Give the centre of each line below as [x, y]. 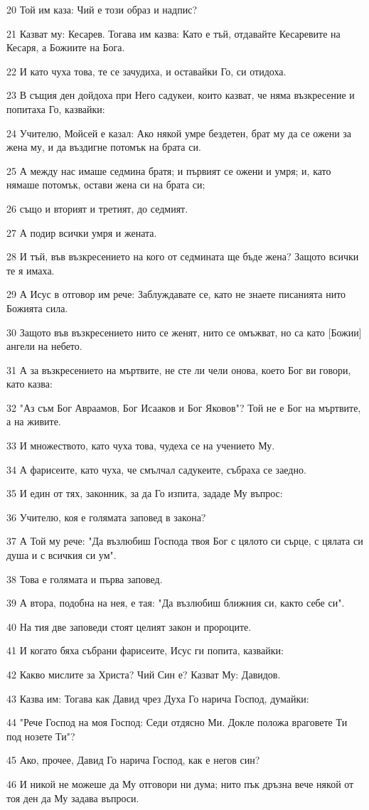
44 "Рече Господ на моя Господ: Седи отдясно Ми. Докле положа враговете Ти [177, 722]
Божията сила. [37, 308]
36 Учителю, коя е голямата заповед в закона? [106, 517]
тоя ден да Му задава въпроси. [73, 798]
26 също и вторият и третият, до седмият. [97, 208]
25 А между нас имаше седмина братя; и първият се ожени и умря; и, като [169, 170]
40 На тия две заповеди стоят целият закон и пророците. [129, 626]
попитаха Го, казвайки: [56, 108]
